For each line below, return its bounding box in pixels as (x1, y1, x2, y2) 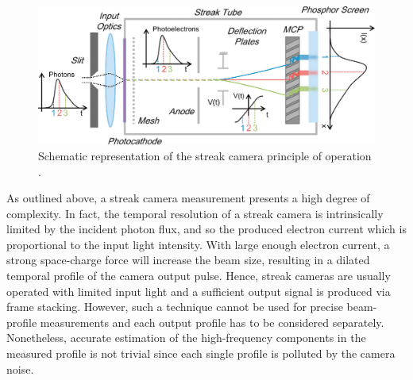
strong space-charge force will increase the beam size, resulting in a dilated (6, 251, 370, 268)
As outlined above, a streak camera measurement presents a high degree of (6, 190, 370, 206)
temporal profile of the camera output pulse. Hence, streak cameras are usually (6, 267, 391, 284)
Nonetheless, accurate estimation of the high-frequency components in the (6, 329, 366, 346)
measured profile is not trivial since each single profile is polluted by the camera (6, 345, 396, 362)
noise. (6, 360, 34, 377)
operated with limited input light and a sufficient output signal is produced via (6, 282, 391, 299)
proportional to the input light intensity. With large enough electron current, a (6, 236, 390, 252)
